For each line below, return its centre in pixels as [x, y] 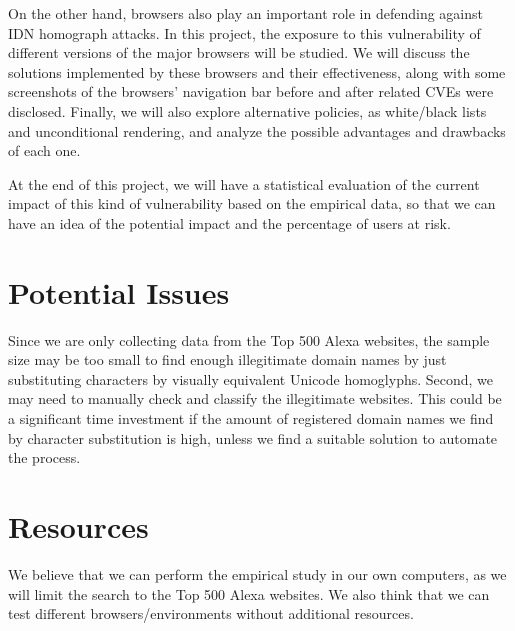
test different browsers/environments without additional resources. [211, 613]
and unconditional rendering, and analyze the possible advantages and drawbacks [257, 130]
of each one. [44, 150]
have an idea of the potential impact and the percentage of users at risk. [229, 222]
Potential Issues [119, 291]
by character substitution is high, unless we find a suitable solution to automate [253, 437]
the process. [44, 457]
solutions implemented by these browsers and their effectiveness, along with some [257, 71]
